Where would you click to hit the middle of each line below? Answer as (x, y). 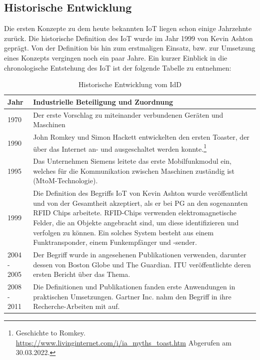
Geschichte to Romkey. (50, 333)
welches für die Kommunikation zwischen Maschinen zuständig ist (134, 170)
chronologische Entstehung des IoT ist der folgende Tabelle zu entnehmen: (118, 67)
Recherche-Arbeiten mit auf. (76, 306)
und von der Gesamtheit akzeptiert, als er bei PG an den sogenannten (140, 203)
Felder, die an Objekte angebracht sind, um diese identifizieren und (136, 222)
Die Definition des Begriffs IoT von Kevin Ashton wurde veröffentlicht (140, 193)
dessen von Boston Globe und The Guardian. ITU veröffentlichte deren (142, 264)
